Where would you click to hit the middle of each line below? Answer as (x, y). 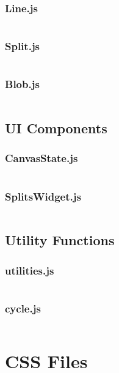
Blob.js (22, 84)
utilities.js (30, 270)
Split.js (23, 46)
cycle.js (23, 308)
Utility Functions (60, 240)
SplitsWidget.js (43, 196)
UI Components (56, 128)
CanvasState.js (41, 158)
